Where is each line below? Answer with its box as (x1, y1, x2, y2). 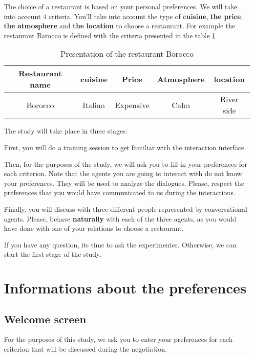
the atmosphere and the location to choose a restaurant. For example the (4, 21, 235, 31)
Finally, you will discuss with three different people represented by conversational (4, 203, 247, 214)
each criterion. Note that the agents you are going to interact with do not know (4, 168, 242, 178)
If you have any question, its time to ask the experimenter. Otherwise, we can (4, 239, 236, 249)
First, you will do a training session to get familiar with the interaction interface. (4, 142, 246, 152)
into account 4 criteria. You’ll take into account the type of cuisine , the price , (4, 11, 243, 21)
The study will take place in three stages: (4, 126, 127, 136)
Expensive (115, 99, 149, 111)
